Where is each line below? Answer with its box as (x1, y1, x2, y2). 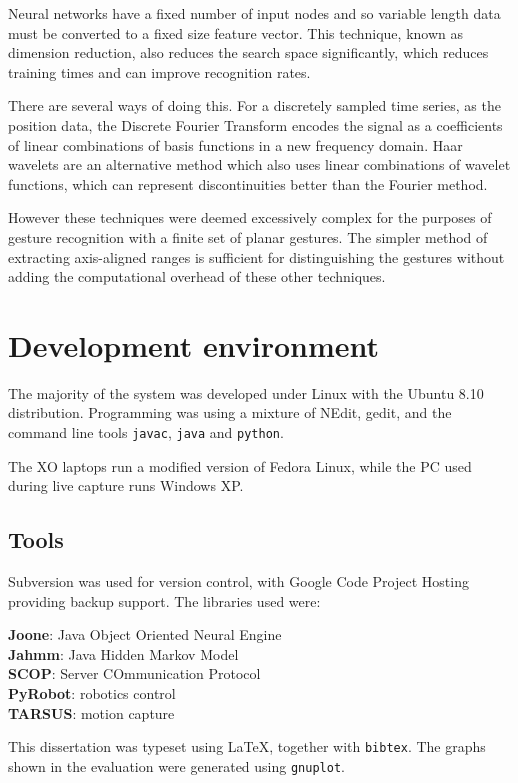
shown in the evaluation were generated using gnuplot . (8, 755, 345, 776)
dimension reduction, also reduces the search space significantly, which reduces (8, 42, 489, 63)
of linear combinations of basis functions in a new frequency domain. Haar (8, 134, 463, 155)
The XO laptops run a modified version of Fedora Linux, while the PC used (8, 455, 472, 476)
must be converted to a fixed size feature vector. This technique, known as (8, 22, 463, 43)
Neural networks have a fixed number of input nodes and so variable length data (8, 3, 501, 23)
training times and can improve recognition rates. (8, 61, 311, 82)
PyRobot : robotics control (8, 683, 176, 704)
